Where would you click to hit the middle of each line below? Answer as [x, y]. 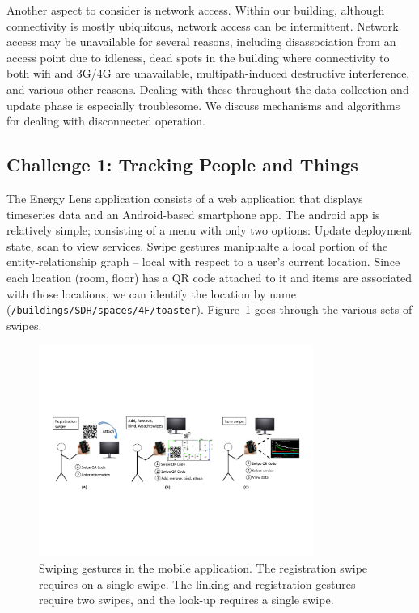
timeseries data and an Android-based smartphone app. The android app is [193, 214]
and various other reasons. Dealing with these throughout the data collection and [208, 89]
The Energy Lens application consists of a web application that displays [185, 198]
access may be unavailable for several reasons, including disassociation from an [201, 42]
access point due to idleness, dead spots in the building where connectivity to [198, 57]
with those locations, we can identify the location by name [151, 293]
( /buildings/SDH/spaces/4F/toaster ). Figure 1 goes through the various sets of [209, 309]
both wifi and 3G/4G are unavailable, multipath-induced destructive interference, [208, 73]
